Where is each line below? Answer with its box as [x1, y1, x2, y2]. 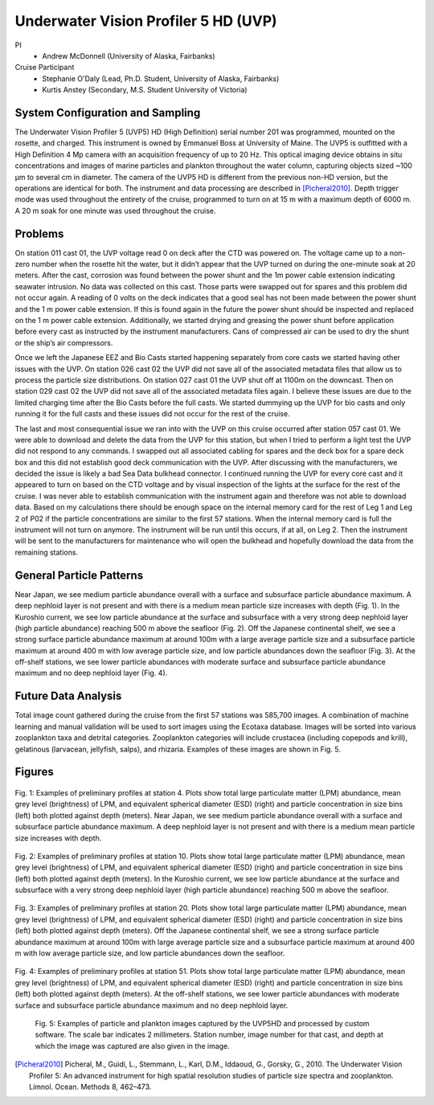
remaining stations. [14, 547, 79, 557]
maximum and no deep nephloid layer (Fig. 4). [14, 668, 168, 678]
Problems [14, 227, 64, 240]
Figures [14, 765, 54, 779]
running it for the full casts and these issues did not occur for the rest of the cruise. [14, 409, 290, 419]
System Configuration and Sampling [14, 105, 201, 120]
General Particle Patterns [14, 568, 144, 582]
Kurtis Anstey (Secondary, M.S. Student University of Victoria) [42, 85, 248, 95]
